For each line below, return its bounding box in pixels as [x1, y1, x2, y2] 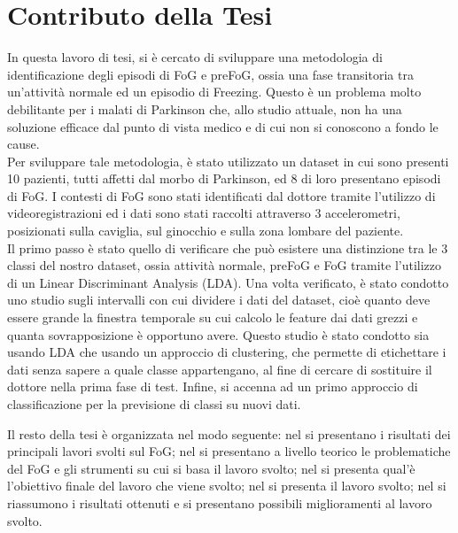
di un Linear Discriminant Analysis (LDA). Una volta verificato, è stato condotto [7, 273, 449, 291]
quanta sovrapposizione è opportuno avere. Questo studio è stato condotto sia [7, 325, 430, 344]
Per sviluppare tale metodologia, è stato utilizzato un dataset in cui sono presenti [7, 151, 449, 170]
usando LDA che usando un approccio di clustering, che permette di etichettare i [7, 343, 446, 361]
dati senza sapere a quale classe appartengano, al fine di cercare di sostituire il [7, 359, 432, 378]
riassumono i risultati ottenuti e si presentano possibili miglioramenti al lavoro [7, 493, 432, 512]
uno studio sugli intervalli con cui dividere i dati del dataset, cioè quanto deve [7, 290, 431, 309]
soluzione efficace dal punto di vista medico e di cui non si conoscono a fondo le [7, 117, 439, 135]
